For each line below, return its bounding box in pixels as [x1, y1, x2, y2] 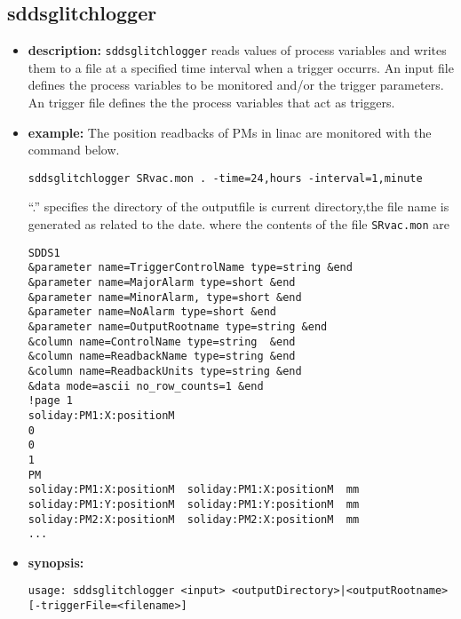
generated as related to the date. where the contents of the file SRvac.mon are [28, 215, 449, 234]
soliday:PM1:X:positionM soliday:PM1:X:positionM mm [28, 483, 360, 496]
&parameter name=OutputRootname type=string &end [28, 321, 328, 334]
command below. [28, 140, 120, 159]
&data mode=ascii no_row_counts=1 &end [28, 379, 264, 393]
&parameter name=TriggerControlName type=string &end [28, 261, 353, 274]
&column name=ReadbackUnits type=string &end [28, 364, 302, 377]
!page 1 [28, 394, 73, 408]
